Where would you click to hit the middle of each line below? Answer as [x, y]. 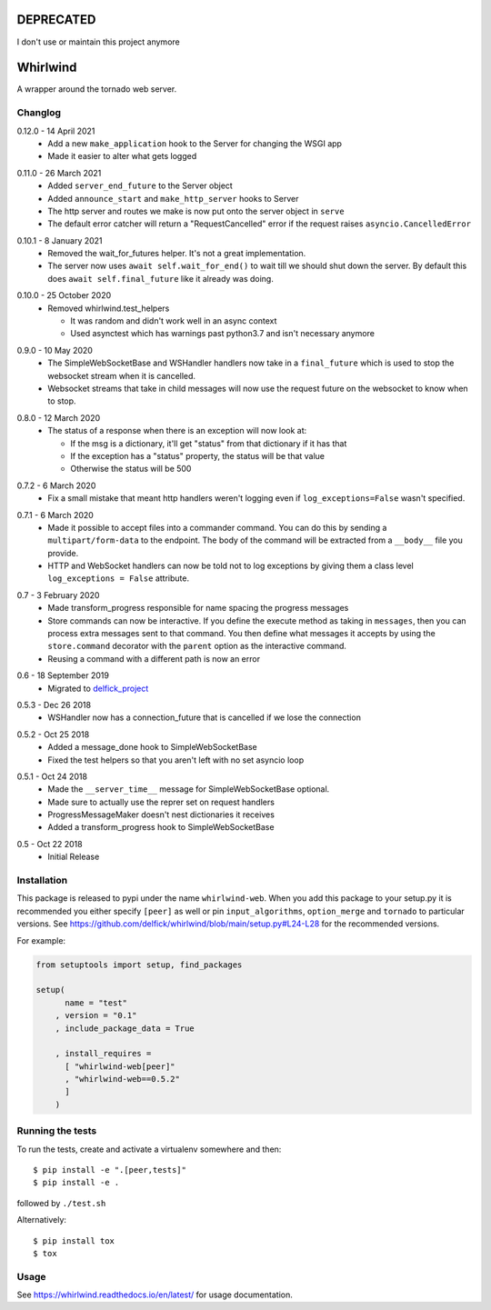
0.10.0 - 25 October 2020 [64, 295]
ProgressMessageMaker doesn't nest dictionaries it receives [161, 815]
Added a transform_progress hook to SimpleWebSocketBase [161, 827]
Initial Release [74, 857]
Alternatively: [42, 1220]
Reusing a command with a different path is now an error [154, 658]
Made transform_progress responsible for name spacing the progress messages [198, 608]
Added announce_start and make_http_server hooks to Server [173, 198]
